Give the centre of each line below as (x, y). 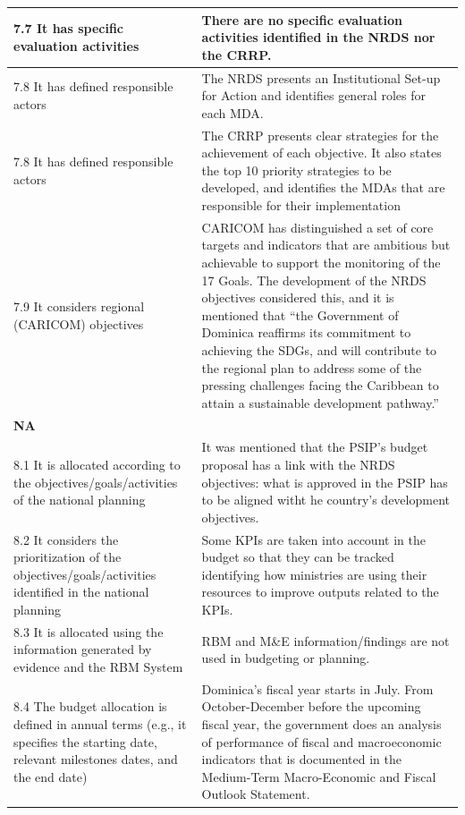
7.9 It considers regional (79, 306)
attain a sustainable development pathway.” (320, 402)
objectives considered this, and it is (298, 297)
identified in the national (81, 592)
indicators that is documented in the (302, 759)
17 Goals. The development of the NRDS (314, 280)
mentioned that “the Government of (300, 314)
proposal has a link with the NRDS (298, 464)
